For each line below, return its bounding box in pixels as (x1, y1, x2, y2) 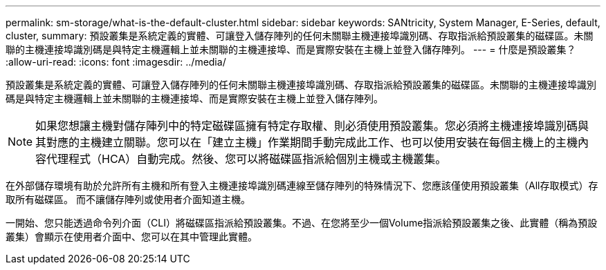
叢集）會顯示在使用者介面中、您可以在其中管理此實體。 (6, 231, 257, 242)
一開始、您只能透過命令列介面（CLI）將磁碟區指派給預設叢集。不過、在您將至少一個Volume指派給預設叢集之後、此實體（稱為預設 (6, 217, 598, 229)
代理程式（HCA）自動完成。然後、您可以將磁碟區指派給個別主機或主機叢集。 (46, 152, 447, 166)
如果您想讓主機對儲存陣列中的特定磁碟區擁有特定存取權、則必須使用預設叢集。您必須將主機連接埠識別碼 (35, 119, 578, 133)
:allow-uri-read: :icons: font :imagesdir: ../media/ (6, 56, 226, 68)
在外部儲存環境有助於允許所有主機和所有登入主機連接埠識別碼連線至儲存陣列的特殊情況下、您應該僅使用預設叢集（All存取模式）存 (6, 180, 598, 191)
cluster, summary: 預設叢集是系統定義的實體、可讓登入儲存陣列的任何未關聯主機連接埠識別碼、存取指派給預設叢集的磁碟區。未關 (6, 30, 594, 41)
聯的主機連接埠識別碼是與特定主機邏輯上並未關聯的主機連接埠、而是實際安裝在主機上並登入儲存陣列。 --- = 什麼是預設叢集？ (6, 44, 576, 55)
